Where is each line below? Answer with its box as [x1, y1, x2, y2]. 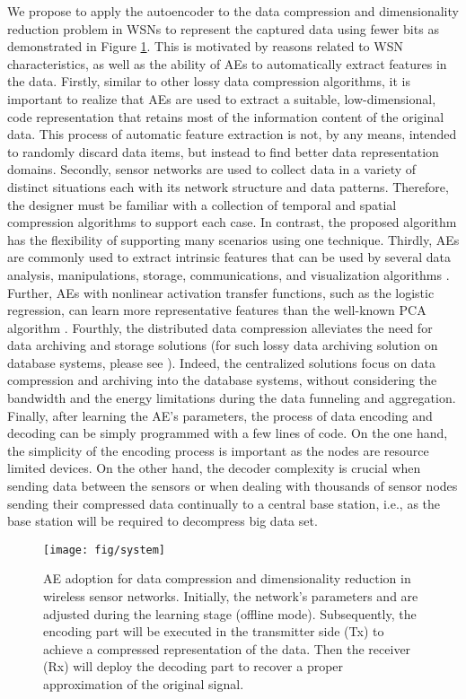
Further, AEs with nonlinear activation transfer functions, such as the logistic [7, 283, 435, 301]
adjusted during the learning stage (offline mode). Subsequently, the [43, 604, 417, 623]
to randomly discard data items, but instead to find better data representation [7, 142, 439, 161]
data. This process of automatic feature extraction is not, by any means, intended [7, 125, 457, 144]
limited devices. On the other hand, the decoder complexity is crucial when [7, 459, 421, 477]
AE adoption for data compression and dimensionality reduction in [43, 569, 411, 588]
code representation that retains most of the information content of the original [7, 107, 444, 126]
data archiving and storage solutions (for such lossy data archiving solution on [7, 336, 438, 354]
